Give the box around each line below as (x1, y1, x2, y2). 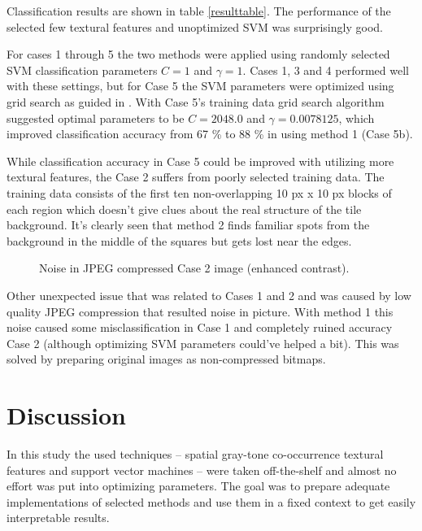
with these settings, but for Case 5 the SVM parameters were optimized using (7, 77, 394, 94)
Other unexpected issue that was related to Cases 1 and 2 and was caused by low (7, 286, 411, 303)
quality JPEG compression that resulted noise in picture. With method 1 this (7, 302, 394, 320)
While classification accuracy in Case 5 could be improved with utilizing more (7, 152, 394, 169)
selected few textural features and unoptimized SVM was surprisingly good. (7, 18, 383, 35)
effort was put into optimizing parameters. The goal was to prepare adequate (7, 477, 390, 494)
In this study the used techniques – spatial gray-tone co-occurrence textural (7, 446, 384, 462)
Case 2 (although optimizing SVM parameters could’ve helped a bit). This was (7, 334, 399, 351)
